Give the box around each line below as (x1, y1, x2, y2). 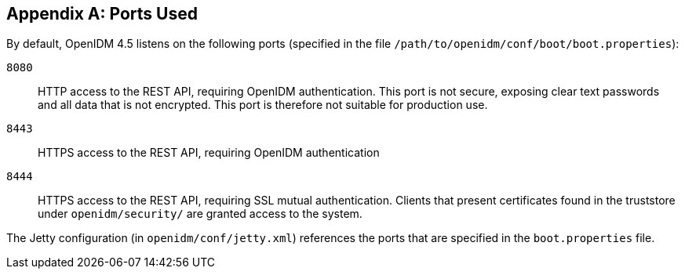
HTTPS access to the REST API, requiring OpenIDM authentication (38, 146, 380, 160)
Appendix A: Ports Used (6, 4, 198, 24)
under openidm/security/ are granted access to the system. (38, 207, 363, 221)
